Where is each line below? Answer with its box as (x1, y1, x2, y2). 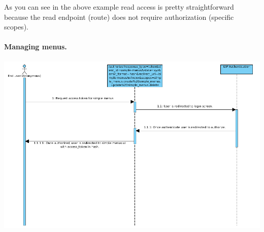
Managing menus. (4, 41, 67, 52)
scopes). (4, 21, 28, 32)
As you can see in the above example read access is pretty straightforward (4, 2, 234, 12)
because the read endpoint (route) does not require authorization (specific (4, 11, 234, 22)
